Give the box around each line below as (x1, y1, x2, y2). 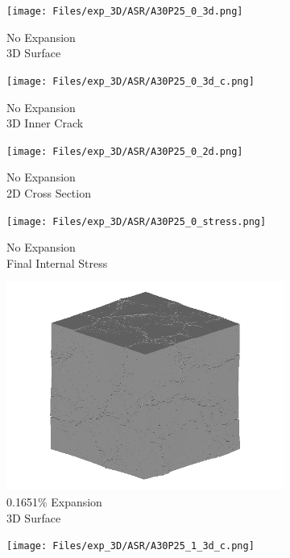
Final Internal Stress (6, 254, 108, 271)
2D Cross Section (6, 184, 91, 201)
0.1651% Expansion (6, 493, 102, 510)
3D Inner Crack (6, 115, 84, 131)
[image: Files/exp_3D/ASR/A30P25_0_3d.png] (6, 6, 243, 17)
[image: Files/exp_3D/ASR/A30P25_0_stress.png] (6, 215, 267, 227)
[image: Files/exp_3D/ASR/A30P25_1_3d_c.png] (6, 540, 255, 552)
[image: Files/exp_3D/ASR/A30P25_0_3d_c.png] (6, 75, 255, 87)
